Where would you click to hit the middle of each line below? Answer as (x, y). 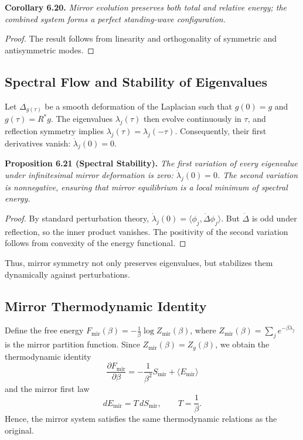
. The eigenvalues (82, 119)
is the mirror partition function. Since (72, 344)
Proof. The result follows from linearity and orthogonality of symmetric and (141, 38)
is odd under (274, 218)
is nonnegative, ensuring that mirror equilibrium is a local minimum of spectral (146, 187)
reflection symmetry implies (54, 130)
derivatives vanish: (38, 143)
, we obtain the (242, 344)
